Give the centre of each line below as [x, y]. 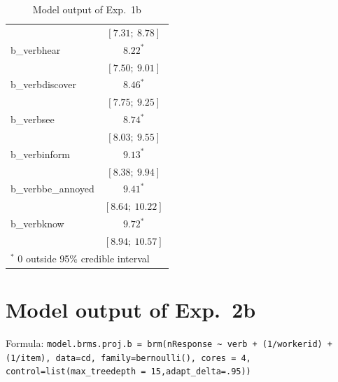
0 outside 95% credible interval [84, 258]
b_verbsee [33, 119]
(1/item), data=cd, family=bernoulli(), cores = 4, [128, 358]
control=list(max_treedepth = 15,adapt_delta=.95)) [128, 372]
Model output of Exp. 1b [87, 9]
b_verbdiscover [43, 84]
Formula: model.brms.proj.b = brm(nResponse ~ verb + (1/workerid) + [169, 343]
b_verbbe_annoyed [52, 189]
